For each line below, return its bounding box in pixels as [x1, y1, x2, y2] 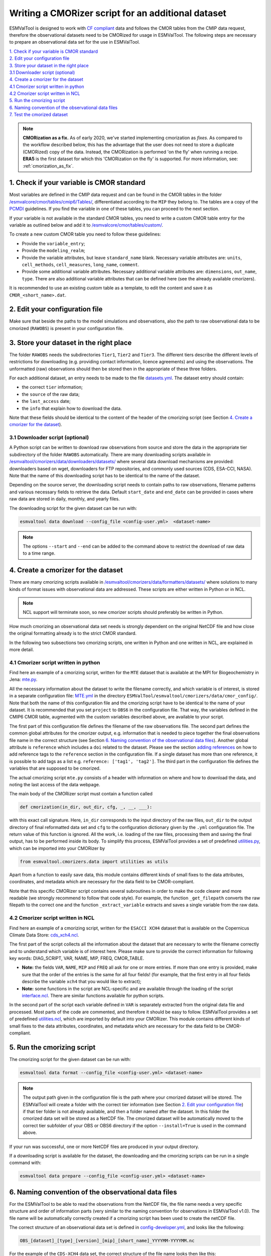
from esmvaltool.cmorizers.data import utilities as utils [20, 859, 168, 864]
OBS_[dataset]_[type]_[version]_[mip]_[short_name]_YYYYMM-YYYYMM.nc [20, 1238, 195, 1243]
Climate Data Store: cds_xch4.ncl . [9, 932, 79, 938]
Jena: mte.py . [9, 676, 38, 683]
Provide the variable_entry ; [22, 240, 85, 246]
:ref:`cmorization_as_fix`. [23, 163, 74, 169]
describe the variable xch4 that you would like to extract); [22, 979, 142, 985]
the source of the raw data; [22, 391, 80, 397]
